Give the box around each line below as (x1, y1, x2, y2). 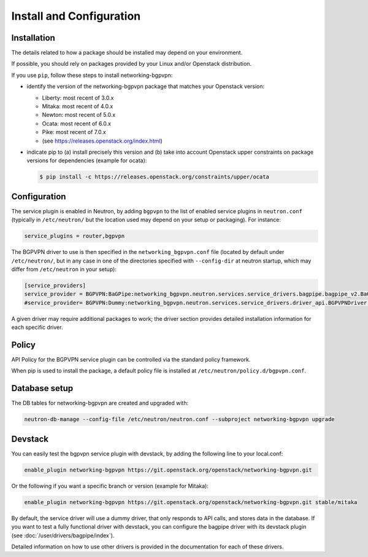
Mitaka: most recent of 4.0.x (42, 103, 113, 110)
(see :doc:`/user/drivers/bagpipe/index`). (11, 532, 115, 539)
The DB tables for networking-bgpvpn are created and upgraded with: (11, 400, 189, 407)
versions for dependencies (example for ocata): (26, 157, 147, 164)
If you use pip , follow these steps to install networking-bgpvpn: (11, 71, 173, 79)
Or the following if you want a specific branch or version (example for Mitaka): (11, 482, 209, 489)
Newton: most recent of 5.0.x (42, 111, 116, 119)
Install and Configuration (11, 9, 141, 23)
